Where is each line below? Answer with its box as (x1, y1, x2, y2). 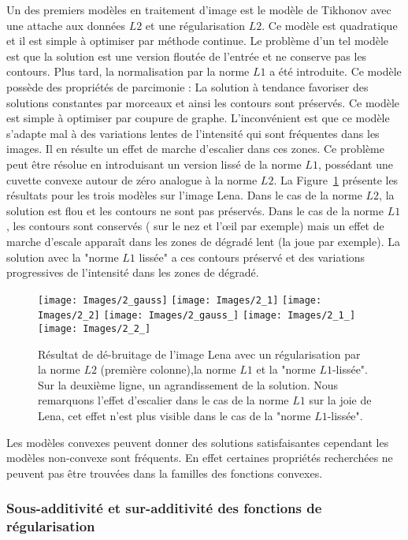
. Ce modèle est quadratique (261, 17, 398, 33)
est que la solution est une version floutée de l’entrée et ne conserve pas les (6, 47, 367, 64)
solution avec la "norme (6, 248, 119, 265)
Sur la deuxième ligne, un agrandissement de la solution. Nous (38, 376, 339, 393)
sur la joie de (309, 392, 372, 408)
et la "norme (256, 361, 316, 378)
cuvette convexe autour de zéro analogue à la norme (6, 171, 258, 188)
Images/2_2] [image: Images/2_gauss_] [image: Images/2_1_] (38, 310, 356, 322)
